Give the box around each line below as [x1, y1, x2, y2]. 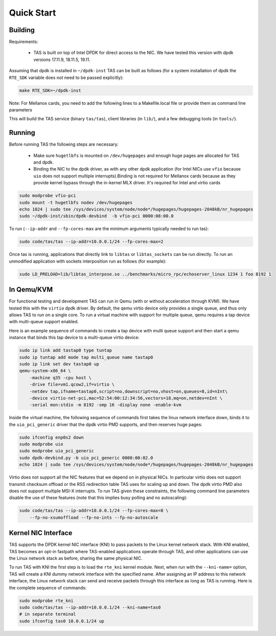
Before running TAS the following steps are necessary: [9, 141, 119, 147]
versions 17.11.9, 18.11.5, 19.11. [33, 57, 91, 62]
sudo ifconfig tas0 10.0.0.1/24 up [19, 618, 104, 624]
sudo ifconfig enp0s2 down [19, 434, 84, 440]
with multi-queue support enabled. [9, 319, 79, 325]
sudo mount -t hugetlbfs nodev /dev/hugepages [19, 200, 133, 205]
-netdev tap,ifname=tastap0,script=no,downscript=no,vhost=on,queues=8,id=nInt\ [29, 388, 228, 394]
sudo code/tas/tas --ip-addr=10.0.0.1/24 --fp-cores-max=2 [19, 239, 163, 245]
